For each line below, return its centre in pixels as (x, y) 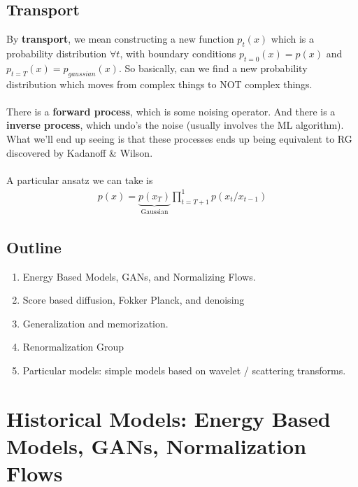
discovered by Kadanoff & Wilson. (80, 152)
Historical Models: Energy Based (169, 418)
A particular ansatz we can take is (80, 179)
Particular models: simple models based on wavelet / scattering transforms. (184, 370)
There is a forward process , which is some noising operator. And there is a (171, 111)
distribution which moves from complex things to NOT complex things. (159, 84)
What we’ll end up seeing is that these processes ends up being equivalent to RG (179, 138)
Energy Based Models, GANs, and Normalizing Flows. (139, 276)
